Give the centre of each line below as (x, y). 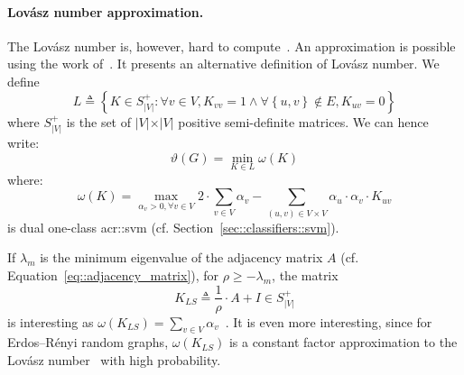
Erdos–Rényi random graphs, (88, 342)
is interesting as (51, 321)
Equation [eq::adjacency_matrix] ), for (113, 274)
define (23, 81)
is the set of (99, 121)
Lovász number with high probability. (114, 359)
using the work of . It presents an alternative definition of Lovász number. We (223, 64)
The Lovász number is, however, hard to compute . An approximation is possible (232, 46)
